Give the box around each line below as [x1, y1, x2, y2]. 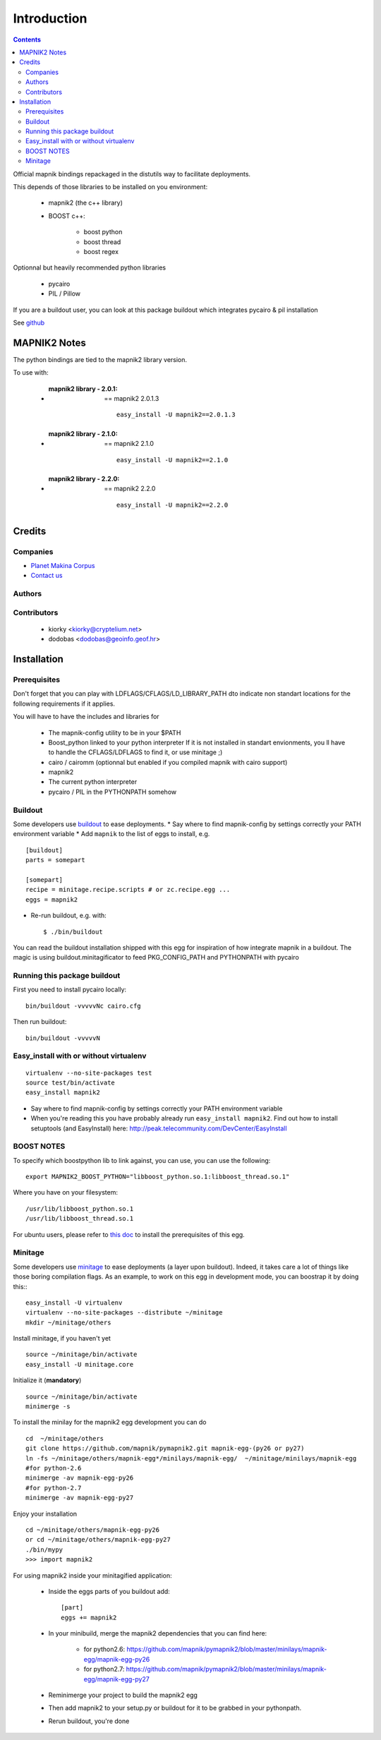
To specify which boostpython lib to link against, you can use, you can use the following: [13, 1156, 271, 1164]
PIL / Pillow [48, 289, 81, 298]
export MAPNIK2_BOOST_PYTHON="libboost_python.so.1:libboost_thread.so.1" [25, 1173, 290, 1181]
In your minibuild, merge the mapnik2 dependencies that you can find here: [48, 1629, 267, 1638]
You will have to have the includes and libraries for [13, 713, 159, 721]
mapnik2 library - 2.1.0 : [48, 429, 118, 437]
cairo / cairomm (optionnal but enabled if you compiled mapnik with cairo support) [48, 758, 288, 766]
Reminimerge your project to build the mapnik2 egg [48, 1691, 198, 1700]
